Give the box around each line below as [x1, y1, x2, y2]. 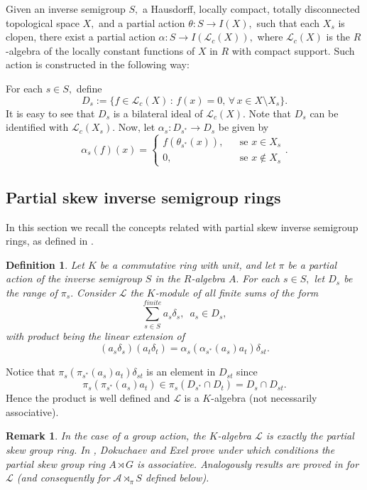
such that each [256, 15, 320, 30]
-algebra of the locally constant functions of [6, 43, 195, 58]
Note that [248, 105, 292, 120]
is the [326, 29, 351, 44]
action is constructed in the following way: [6, 57, 190, 72]
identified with [6, 119, 69, 134]
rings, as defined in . [6, 233, 94, 248]
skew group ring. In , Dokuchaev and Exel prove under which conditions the [6, 442, 335, 457]
